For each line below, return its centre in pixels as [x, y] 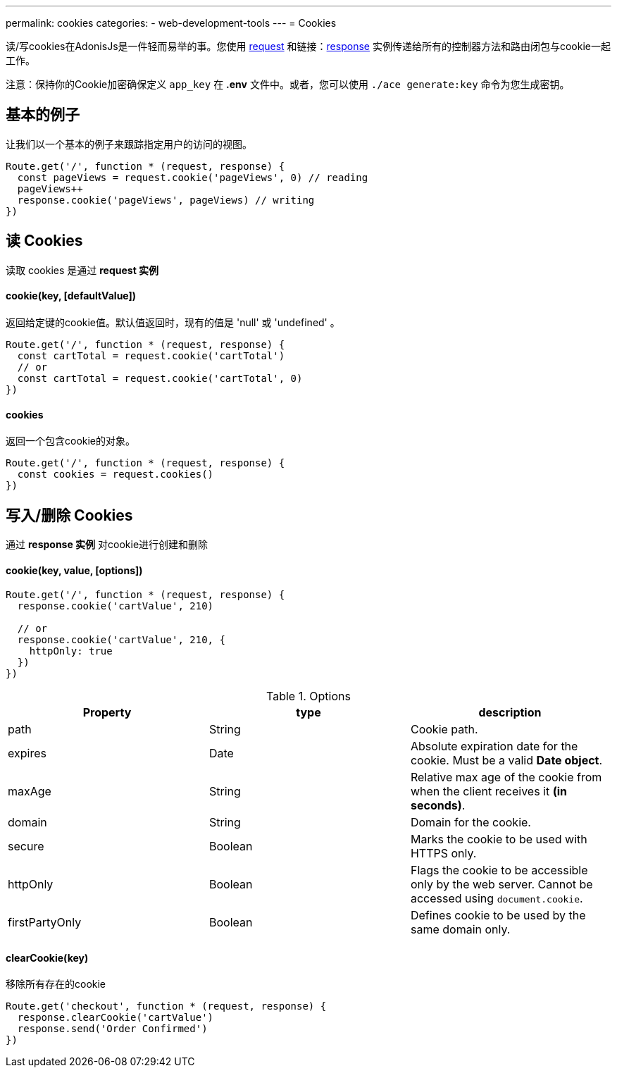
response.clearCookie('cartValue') [116, 1018]
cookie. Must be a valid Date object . [506, 761]
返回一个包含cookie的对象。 [71, 441]
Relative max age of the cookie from [506, 777]
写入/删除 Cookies [69, 515]
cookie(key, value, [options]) [74, 570]
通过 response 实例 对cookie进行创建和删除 [107, 544]
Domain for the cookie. [470, 823]
